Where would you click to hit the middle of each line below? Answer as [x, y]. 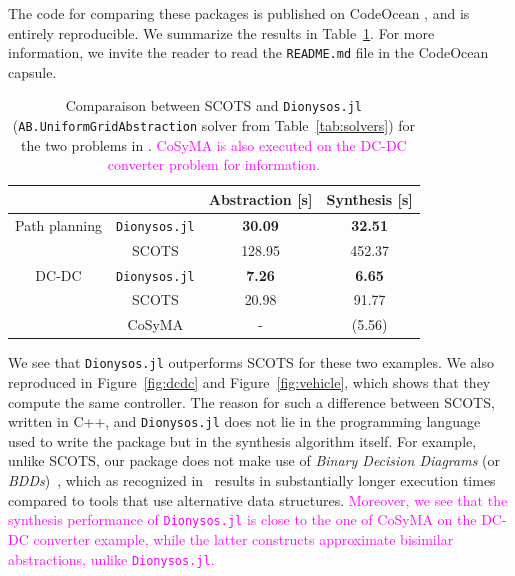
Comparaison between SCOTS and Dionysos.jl [214, 105]
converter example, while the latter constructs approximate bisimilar [243, 538]
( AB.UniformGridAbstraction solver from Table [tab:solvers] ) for [214, 125]
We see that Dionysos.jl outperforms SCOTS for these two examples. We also [251, 362]
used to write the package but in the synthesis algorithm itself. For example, [242, 440]
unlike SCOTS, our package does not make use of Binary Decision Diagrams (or [254, 460]
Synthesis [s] [369, 198]
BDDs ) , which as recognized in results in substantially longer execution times [252, 480]
